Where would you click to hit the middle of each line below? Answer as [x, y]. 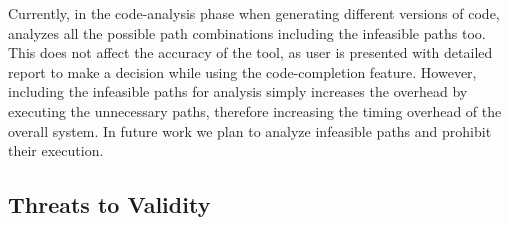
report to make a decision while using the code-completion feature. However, [242, 71]
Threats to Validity [109, 204]
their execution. [56, 150]
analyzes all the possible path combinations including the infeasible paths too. [247, 32]
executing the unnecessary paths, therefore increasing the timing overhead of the [255, 110]
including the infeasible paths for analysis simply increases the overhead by [238, 91]
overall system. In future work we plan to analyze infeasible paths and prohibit [250, 130]
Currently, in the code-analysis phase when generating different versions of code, [254, 13]
